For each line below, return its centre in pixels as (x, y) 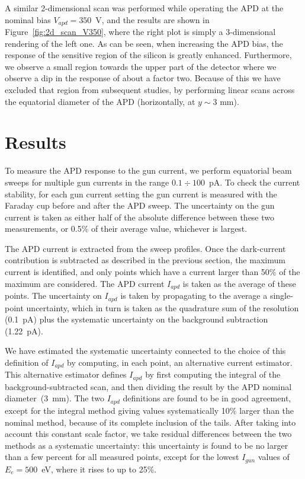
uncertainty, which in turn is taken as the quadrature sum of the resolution (163, 307)
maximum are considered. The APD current (85, 283)
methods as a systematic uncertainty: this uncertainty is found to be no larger (147, 445)
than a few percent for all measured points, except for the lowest (122, 457)
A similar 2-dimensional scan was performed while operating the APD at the (144, 8)
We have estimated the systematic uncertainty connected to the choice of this (145, 351)
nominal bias (28, 19)
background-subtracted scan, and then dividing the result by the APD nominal (148, 386)
